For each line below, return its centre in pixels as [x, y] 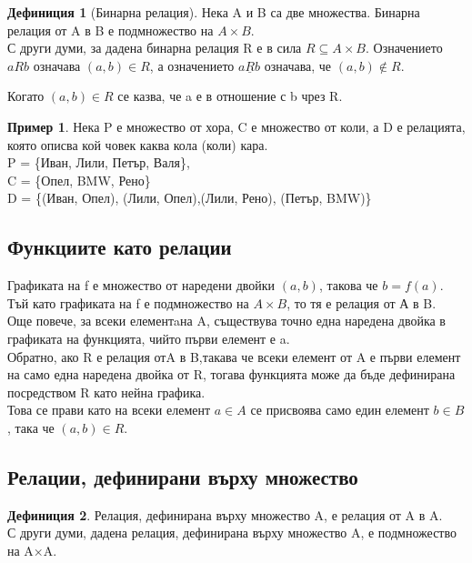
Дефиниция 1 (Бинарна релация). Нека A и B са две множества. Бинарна [214, 12]
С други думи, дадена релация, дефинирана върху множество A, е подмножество [232, 533]
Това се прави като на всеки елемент [109, 410]
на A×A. [32, 550]
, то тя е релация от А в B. [362, 302]
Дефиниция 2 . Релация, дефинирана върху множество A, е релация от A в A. [225, 514]
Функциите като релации [120, 247]
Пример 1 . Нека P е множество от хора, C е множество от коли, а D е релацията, [236, 126]
